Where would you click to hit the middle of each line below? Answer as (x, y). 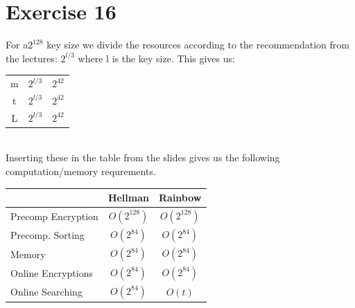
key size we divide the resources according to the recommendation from (198, 45)
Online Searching (46, 292)
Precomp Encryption (54, 216)
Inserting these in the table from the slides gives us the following (143, 157)
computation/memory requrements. (81, 171)
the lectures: (32, 58)
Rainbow (180, 198)
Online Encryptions (52, 272)
